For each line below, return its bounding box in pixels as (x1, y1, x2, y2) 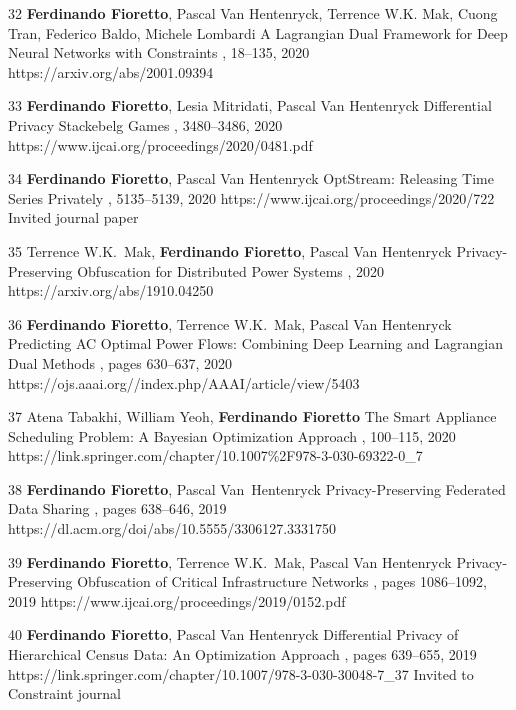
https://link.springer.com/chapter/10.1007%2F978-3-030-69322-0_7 (8, 445, 423, 466)
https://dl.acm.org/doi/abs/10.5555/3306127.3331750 (8, 518, 337, 539)
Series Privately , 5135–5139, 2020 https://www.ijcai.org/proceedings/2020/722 (8, 187, 495, 208)
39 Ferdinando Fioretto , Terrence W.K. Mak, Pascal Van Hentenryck (8, 551, 452, 572)
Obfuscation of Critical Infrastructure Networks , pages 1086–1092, (77, 571, 487, 592)
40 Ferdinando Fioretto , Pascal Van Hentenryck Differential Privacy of (8, 624, 459, 645)
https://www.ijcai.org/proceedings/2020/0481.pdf (8, 134, 313, 155)
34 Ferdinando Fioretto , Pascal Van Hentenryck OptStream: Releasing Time (8, 168, 494, 189)
